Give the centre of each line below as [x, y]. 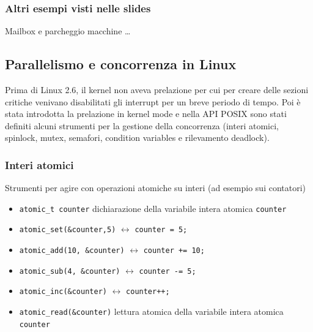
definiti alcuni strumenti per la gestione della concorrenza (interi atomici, [142, 125]
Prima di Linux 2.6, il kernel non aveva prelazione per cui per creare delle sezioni [157, 90]
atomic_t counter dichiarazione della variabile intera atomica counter [153, 208]
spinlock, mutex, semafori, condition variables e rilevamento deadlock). [137, 138]
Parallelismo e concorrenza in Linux [121, 64]
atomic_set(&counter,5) [68, 230]
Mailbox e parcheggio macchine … [68, 31]
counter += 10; [174, 251]
